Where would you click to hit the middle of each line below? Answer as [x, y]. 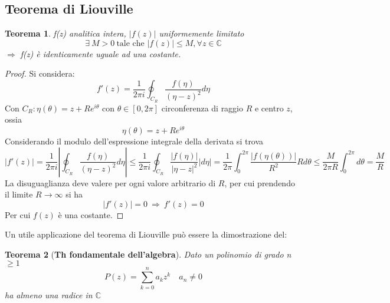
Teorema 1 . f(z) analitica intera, [65, 33]
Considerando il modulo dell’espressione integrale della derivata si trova [134, 141]
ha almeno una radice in [49, 294]
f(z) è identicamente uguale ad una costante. [101, 53]
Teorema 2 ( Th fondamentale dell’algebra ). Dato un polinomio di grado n [148, 254]
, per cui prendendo [260, 182]
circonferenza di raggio [202, 108]
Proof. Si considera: [40, 73]
